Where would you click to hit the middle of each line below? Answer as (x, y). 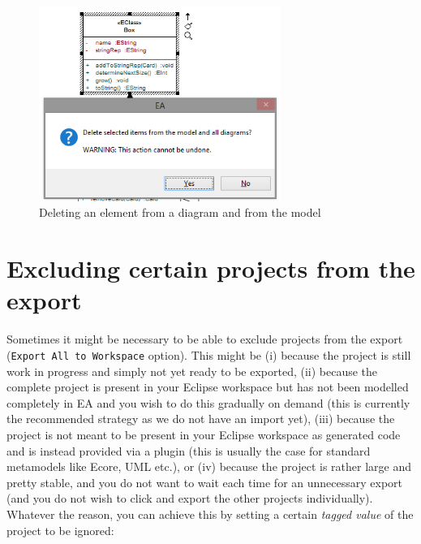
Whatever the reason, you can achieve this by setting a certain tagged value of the (210, 514)
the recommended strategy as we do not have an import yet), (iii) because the (201, 419)
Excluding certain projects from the (211, 268)
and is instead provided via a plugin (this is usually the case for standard (189, 450)
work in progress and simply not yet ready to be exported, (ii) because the (192, 371)
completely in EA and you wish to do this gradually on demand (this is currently (208, 402)
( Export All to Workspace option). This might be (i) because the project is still (209, 354)
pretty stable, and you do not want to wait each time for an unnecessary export (205, 482)
